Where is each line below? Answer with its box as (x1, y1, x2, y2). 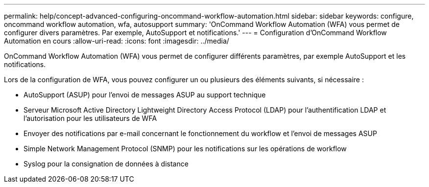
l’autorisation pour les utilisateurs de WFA (24, 114, 157, 122)
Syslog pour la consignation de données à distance (24, 160, 189, 168)
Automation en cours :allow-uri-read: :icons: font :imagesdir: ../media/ (4, 37, 229, 45)
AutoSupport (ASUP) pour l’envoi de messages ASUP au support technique (24, 91, 266, 99)
